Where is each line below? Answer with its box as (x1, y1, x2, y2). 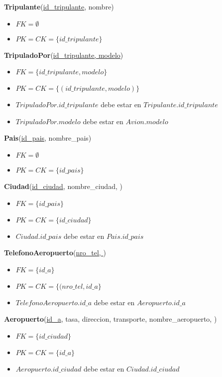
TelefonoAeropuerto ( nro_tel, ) (4, 247, 106, 258)
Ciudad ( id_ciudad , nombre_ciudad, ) (4, 181, 122, 191)
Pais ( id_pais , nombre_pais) (4, 133, 92, 143)
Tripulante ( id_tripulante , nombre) (4, 1, 114, 11)
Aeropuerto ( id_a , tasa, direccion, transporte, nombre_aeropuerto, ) (4, 314, 217, 324)
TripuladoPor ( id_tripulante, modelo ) (4, 49, 123, 60)
